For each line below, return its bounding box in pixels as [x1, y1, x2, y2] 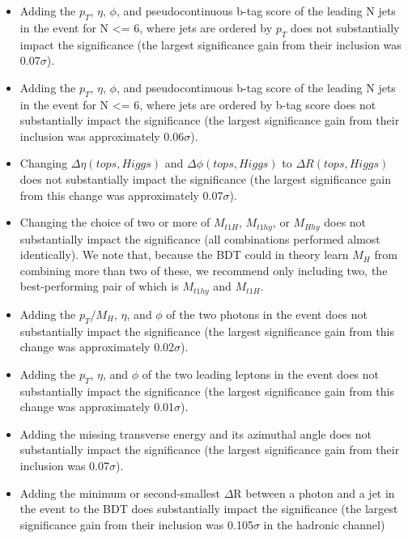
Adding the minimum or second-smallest [19, 484, 220, 501]
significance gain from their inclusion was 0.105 [19, 516, 253, 533]
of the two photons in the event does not [166, 305, 368, 322]
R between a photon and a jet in [233, 484, 395, 501]
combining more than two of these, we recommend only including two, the [19, 261, 388, 278]
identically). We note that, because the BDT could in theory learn [19, 246, 349, 263]
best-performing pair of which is [19, 278, 179, 295]
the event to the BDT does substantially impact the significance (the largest [19, 500, 398, 517]
